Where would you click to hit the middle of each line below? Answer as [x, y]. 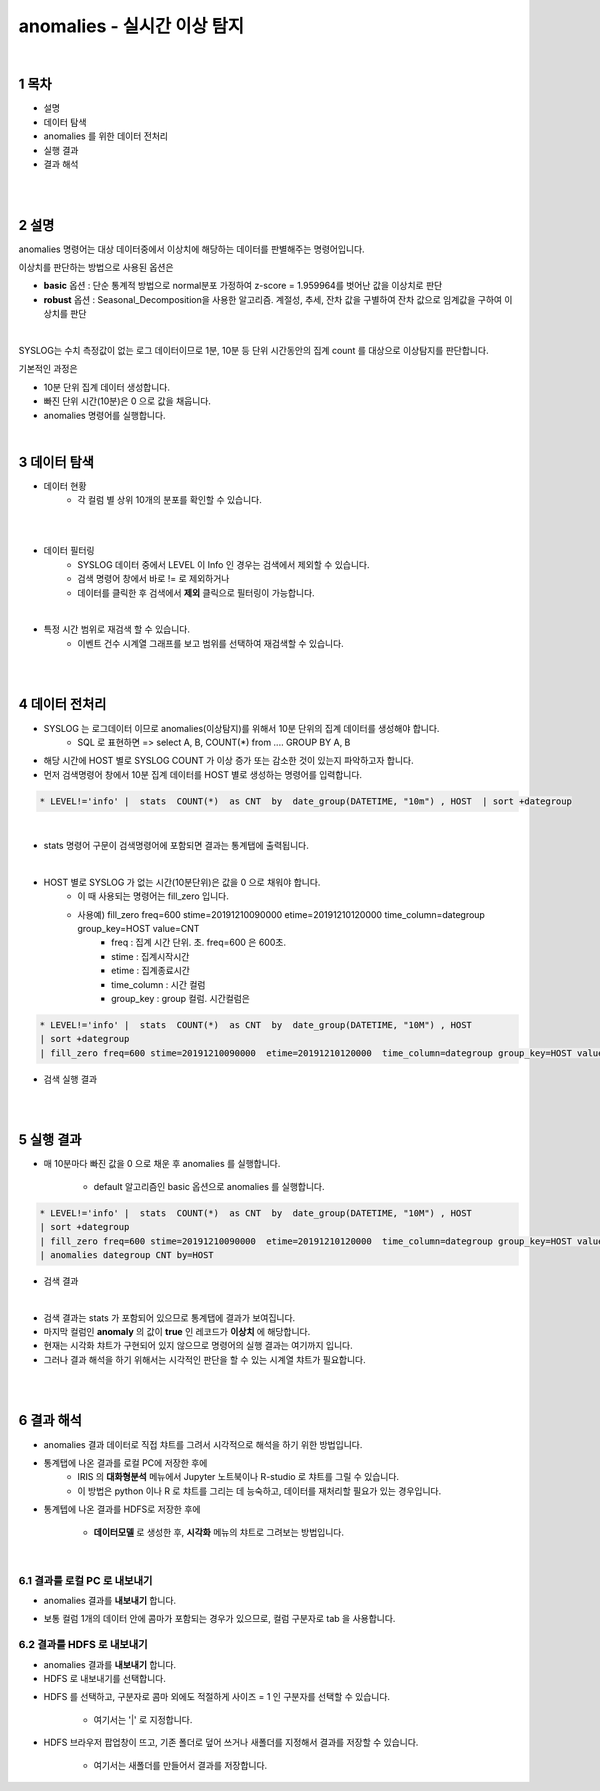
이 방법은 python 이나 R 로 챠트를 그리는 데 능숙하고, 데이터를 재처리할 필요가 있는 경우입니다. [259, 1491]
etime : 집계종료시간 [150, 971]
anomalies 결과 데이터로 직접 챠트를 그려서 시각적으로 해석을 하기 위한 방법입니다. [203, 1444]
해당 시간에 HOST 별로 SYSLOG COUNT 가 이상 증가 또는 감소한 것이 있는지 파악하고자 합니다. [228, 761]
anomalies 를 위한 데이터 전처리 [106, 136]
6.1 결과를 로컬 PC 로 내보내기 [85, 1580]
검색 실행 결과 [70, 1079]
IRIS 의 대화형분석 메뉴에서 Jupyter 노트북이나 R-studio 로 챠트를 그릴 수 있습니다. [238, 1477]
